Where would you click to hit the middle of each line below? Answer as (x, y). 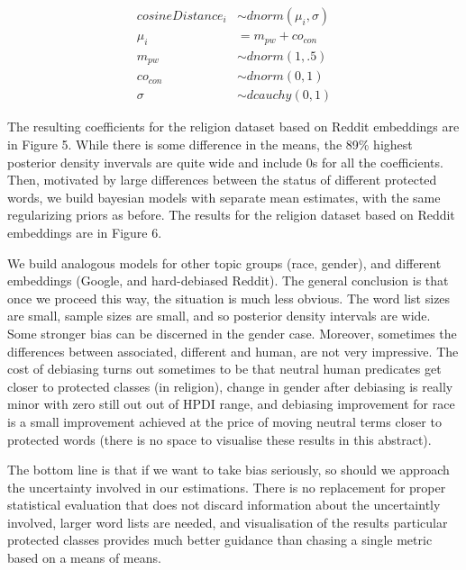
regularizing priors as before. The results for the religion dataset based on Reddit (231, 215)
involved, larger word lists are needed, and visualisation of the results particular (228, 522)
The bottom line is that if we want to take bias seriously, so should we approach (228, 470)
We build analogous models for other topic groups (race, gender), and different (224, 262)
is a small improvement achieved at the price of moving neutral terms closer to (224, 421)
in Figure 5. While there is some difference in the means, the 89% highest (210, 144)
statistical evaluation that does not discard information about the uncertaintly (224, 505)
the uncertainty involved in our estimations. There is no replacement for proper (227, 487)
